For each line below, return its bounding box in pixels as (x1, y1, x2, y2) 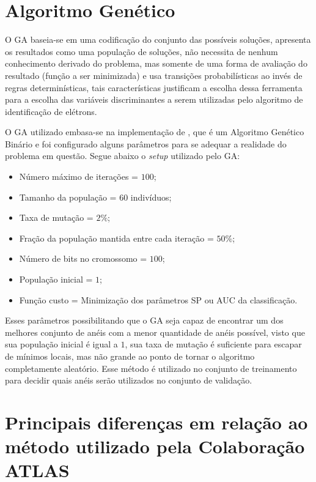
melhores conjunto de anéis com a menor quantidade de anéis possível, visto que (5, 325, 305, 338)
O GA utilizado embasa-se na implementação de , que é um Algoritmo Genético (5, 125, 304, 138)
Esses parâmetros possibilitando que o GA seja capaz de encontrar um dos (5, 314, 284, 327)
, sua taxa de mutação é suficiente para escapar (125, 338, 302, 350)
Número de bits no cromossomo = (19, 252, 147, 265)
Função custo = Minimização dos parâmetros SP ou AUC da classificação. (19, 293, 298, 306)
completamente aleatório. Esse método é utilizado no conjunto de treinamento (5, 361, 297, 374)
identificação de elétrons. (5, 105, 97, 117)
